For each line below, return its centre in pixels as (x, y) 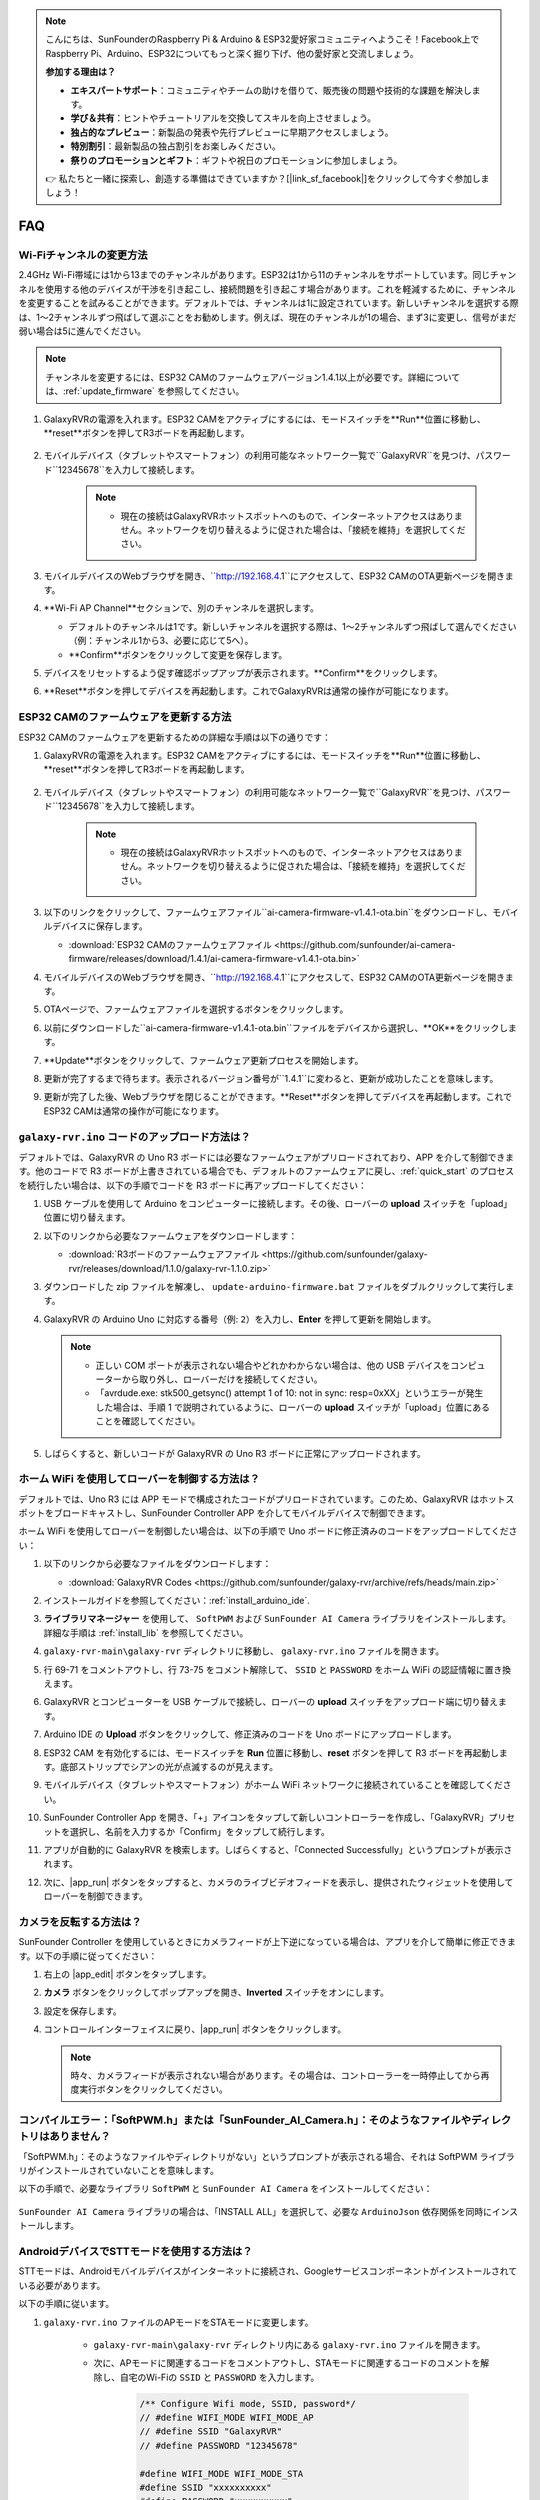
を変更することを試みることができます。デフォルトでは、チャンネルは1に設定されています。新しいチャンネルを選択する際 (268, 303)
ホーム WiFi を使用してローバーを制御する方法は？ (139, 1479)
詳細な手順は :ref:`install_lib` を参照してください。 (146, 1632)
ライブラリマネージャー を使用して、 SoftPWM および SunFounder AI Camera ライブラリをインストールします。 (277, 1619)
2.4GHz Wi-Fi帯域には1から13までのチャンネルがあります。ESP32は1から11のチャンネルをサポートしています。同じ (254, 275)
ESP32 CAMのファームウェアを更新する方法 (125, 717)
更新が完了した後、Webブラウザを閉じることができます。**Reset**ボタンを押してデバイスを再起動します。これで (277, 1097)
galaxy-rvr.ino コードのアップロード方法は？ (134, 1137)
